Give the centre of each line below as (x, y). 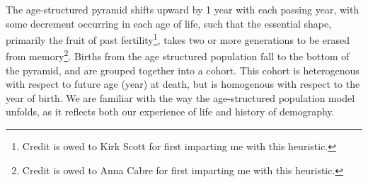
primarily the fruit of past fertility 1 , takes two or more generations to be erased (178, 39)
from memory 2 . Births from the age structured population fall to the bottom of (178, 55)
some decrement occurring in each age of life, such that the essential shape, (169, 23)
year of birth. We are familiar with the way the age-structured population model (180, 97)
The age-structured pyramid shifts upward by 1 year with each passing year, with (183, 9)
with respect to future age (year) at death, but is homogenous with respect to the (183, 84)
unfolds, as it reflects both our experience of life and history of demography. (170, 112)
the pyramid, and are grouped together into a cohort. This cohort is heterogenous (183, 70)
